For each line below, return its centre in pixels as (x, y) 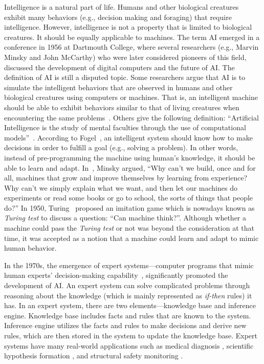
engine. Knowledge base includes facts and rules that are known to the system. (128, 315)
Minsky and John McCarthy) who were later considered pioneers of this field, (125, 57)
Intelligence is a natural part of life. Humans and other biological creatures (122, 7)
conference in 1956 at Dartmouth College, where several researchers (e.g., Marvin (131, 47)
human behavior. (30, 248)
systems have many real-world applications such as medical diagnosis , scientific (129, 345)
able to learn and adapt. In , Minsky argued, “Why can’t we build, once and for (130, 167)
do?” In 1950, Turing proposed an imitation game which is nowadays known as (129, 207)
